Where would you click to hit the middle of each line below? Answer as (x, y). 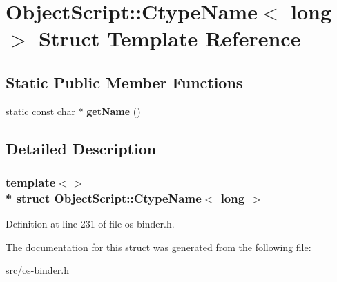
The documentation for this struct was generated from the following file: (158, 246)
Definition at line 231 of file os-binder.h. (90, 224)
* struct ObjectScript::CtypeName (104, 198)
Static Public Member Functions (124, 82)
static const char (40, 111)
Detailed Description (81, 148)
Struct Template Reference (170, 38)
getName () (114, 111)
